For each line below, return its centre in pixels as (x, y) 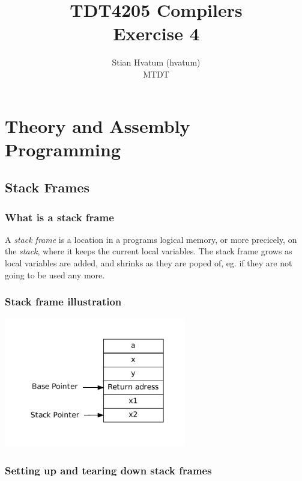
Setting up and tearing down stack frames (108, 470)
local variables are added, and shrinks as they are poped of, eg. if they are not (149, 263)
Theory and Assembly (98, 125)
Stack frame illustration (63, 302)
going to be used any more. (55, 274)
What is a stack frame (59, 217)
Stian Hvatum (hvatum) (156, 62)
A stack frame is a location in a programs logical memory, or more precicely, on (151, 239)
